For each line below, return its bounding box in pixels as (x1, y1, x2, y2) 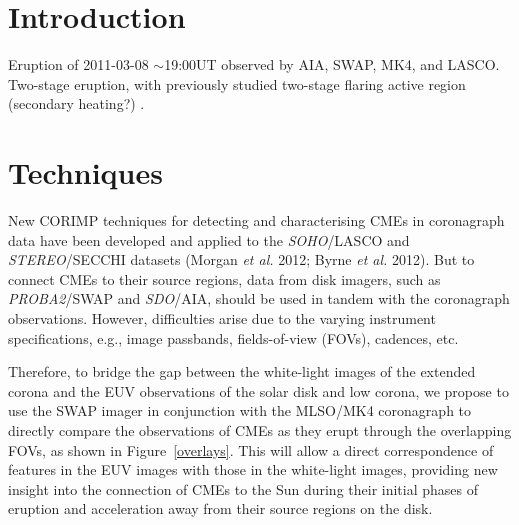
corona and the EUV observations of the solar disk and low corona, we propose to (8, 380, 509, 401)
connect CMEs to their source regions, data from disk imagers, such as (8, 268, 441, 289)
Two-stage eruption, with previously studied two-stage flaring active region (8, 73, 466, 94)
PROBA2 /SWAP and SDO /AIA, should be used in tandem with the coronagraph (8, 288, 510, 309)
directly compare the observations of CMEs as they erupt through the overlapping (8, 419, 512, 440)
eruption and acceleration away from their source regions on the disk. (8, 498, 433, 519)
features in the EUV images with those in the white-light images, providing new (8, 459, 498, 480)
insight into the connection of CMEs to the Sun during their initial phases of (8, 478, 479, 499)
